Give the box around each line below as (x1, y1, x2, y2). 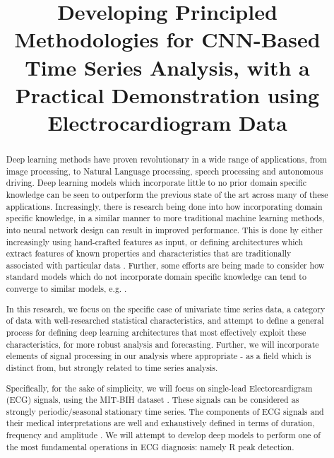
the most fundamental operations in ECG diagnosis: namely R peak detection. (6, 440, 294, 452)
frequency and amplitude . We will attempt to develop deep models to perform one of (6, 429, 321, 441)
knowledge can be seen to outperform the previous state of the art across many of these (6, 188, 328, 200)
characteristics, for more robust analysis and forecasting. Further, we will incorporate (6, 338, 319, 350)
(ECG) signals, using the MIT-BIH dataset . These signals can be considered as (6, 394, 299, 406)
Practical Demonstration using (15, 80, 320, 109)
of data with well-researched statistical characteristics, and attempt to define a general (6, 315, 324, 327)
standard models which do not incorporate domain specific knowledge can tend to (6, 271, 306, 283)
